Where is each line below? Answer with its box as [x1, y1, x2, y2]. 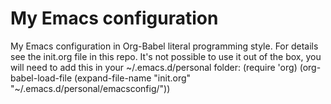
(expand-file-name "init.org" [73, 72, 192, 84]
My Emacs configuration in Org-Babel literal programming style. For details [10, 40, 319, 52]
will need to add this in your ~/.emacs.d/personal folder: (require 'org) [10, 61, 298, 73]
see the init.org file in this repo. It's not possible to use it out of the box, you [10, 50, 322, 62]
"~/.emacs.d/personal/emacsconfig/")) [10, 82, 171, 94]
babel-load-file [10, 72, 73, 84]
